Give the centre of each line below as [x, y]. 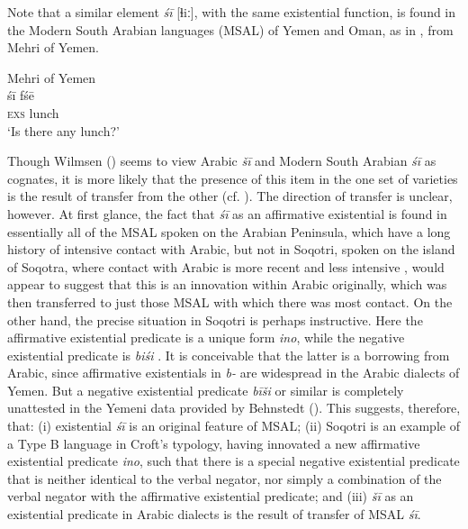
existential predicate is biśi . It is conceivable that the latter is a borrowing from [229, 355]
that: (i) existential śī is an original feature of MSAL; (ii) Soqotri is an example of [234, 426]
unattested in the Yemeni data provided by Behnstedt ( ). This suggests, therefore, [234, 408]
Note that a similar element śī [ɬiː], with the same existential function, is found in [232, 12]
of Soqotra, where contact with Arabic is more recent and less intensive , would [226, 266]
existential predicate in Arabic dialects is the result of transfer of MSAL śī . [214, 514]
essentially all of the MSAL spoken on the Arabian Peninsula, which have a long [229, 231]
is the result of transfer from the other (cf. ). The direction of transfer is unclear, [230, 196]
